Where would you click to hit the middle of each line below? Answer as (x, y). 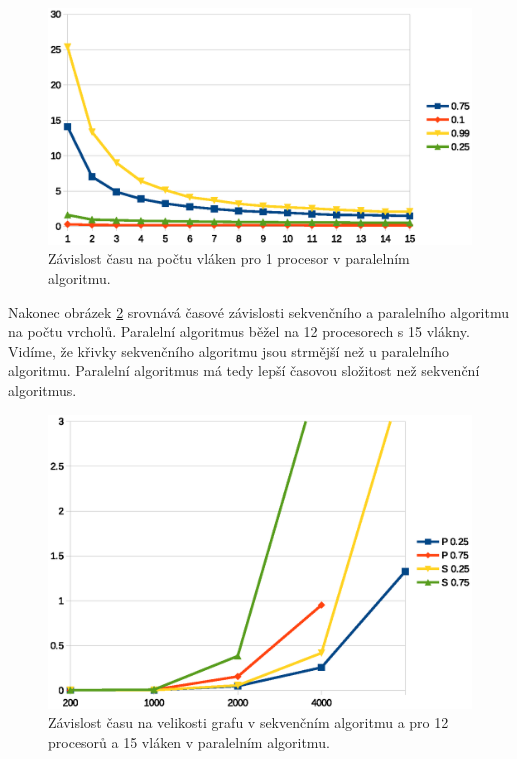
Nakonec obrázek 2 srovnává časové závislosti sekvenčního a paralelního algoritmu (259, 311)
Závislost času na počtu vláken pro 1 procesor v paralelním (229, 258)
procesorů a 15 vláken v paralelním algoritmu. (189, 741)
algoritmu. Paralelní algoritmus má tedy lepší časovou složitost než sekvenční (244, 370)
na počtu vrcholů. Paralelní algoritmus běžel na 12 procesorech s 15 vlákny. (239, 331)
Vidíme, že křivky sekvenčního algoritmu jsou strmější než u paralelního (229, 350)
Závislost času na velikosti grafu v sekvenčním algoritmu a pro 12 (248, 722)
